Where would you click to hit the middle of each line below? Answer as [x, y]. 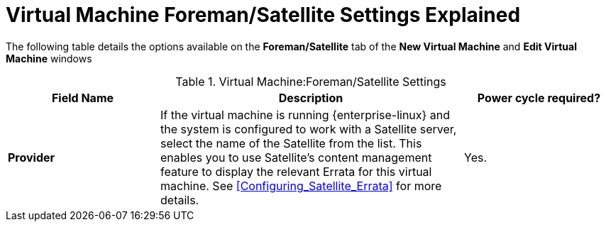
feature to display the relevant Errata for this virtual [296, 171]
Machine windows [49, 58]
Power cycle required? [539, 98]
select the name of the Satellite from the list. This [291, 143]
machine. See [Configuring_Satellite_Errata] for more [301, 186]
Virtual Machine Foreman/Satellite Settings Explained [263, 15]
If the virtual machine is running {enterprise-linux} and [305, 115]
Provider [32, 157]
